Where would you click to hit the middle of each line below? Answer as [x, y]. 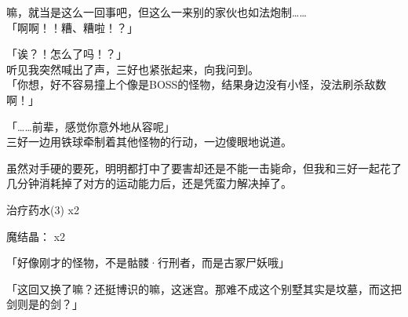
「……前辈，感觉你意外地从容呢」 [91, 126]
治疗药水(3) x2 [43, 209]
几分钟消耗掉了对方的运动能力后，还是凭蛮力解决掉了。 [149, 183]
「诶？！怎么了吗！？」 [67, 54]
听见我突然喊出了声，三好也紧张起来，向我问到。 [133, 69]
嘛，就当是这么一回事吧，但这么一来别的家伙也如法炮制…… [157, 12]
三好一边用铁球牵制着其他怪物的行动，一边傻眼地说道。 [149, 142]
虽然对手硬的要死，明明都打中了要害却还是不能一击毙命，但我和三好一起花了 [204, 168]
